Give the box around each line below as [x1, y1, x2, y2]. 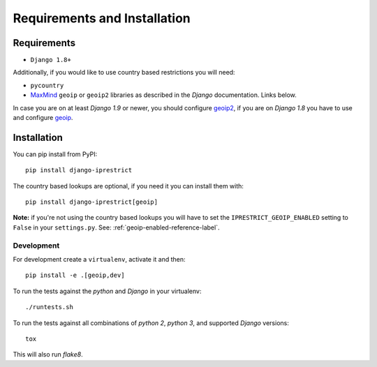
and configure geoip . [13, 114, 73, 122]
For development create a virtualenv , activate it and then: [13, 255, 186, 264]
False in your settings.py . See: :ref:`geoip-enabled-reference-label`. [13, 223, 220, 232]
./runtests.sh [25, 304, 73, 311]
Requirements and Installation [13, 10, 191, 26]
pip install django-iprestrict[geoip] [25, 198, 158, 206]
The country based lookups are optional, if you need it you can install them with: [13, 181, 244, 190]
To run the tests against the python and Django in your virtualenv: [13, 287, 202, 295]
